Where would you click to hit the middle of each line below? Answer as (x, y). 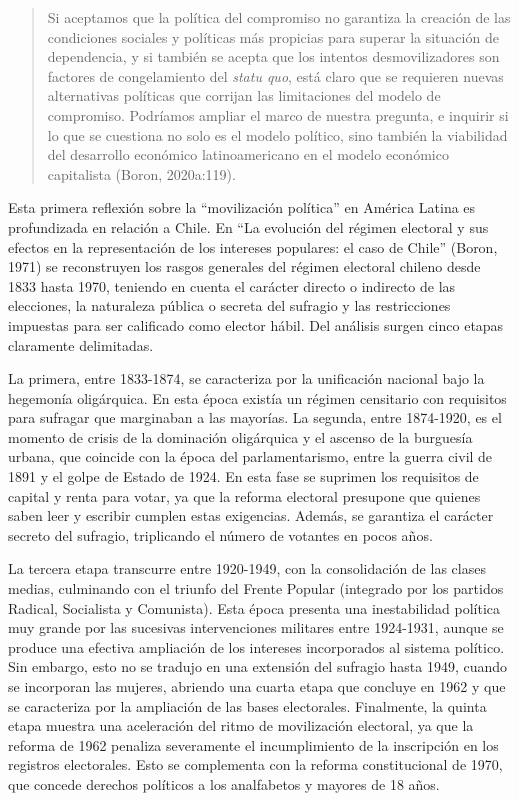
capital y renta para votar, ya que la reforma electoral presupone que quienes (244, 495)
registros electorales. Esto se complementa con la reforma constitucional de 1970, (255, 764)
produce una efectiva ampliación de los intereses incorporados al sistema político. (256, 646)
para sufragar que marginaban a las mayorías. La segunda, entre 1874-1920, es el (255, 417)
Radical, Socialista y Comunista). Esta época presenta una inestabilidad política (254, 607)
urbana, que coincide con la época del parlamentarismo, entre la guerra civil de (250, 456)
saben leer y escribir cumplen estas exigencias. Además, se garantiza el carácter (251, 515)
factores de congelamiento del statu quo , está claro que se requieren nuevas (275, 75)
